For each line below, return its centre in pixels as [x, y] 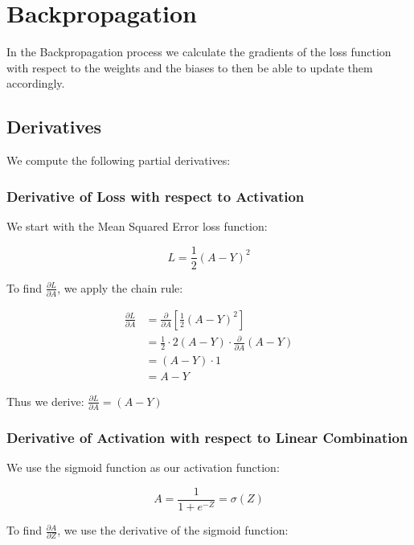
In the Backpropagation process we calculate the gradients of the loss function [199, 52]
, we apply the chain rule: [120, 287]
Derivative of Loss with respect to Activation [156, 196]
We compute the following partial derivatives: [119, 160]
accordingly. [36, 83]
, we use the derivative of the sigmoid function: [173, 530]
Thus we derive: [45, 401]
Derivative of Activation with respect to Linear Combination [207, 438]
